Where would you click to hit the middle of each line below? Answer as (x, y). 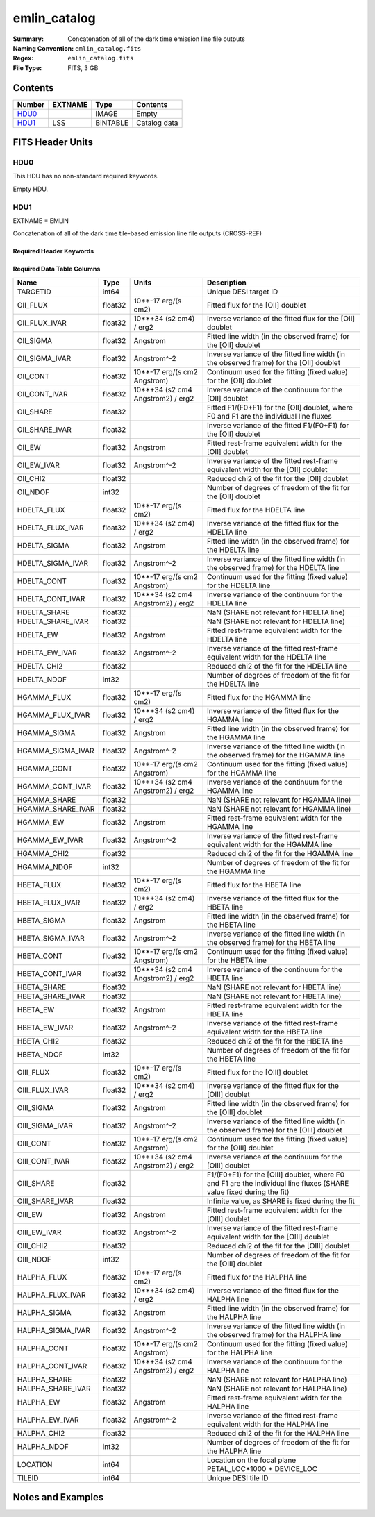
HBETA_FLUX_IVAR (49, 903)
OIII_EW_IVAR (39, 1232)
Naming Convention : (43, 48)
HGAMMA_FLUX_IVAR (53, 715)
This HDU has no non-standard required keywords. (86, 176)
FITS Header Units (53, 142)
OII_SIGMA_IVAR (44, 358)
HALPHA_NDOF (43, 1446)
